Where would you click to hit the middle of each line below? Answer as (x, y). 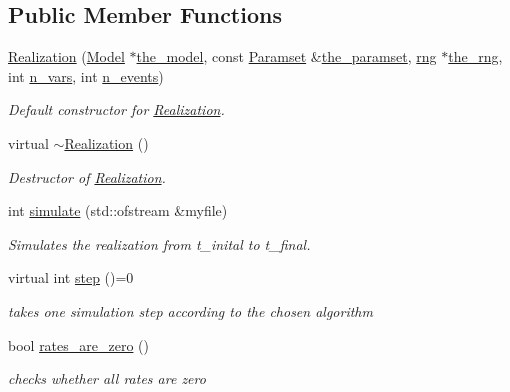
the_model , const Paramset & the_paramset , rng (286, 56)
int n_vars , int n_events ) (86, 75)
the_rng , (475, 56)
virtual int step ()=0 (71, 277)
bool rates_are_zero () (78, 344)
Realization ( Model (66, 56)
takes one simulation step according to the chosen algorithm (190, 310)
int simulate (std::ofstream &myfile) (118, 210)
